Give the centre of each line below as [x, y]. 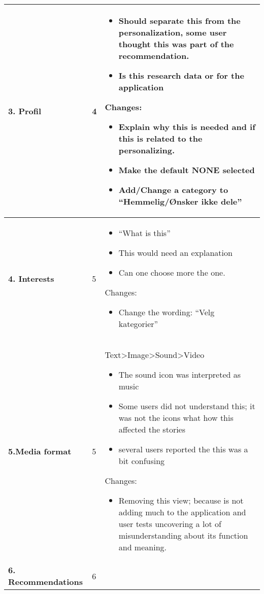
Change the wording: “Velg [167, 312]
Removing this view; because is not [181, 500]
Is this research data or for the [181, 75]
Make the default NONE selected [187, 170]
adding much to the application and [182, 512]
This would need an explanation [175, 253]
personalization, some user [173, 32]
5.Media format [40, 451]
